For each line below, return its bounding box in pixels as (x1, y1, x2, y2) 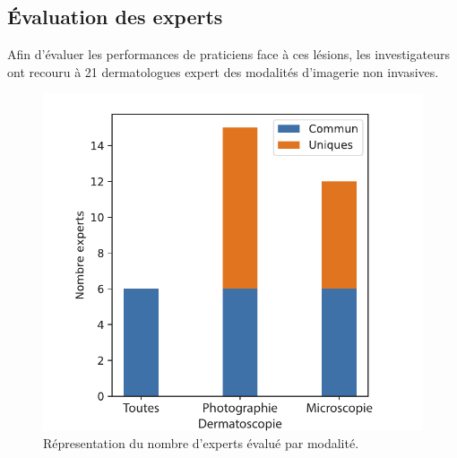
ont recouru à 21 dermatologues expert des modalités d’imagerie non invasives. (7, 62, 439, 81)
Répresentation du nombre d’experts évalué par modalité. (43, 434, 359, 453)
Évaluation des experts (7, 3, 223, 30)
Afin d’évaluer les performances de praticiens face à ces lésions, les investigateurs (7, 45, 450, 64)
